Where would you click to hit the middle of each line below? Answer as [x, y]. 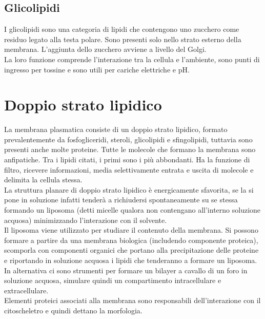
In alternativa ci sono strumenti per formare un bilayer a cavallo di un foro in [126, 270]
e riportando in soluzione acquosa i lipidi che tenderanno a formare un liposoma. [131, 260]
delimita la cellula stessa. [43, 180]
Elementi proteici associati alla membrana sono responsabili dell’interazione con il [132, 300]
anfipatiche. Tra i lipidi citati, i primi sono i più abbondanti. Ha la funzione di [127, 159]
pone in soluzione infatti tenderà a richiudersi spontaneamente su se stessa [121, 200]
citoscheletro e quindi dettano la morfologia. [73, 310]
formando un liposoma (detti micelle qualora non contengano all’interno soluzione [132, 210]
